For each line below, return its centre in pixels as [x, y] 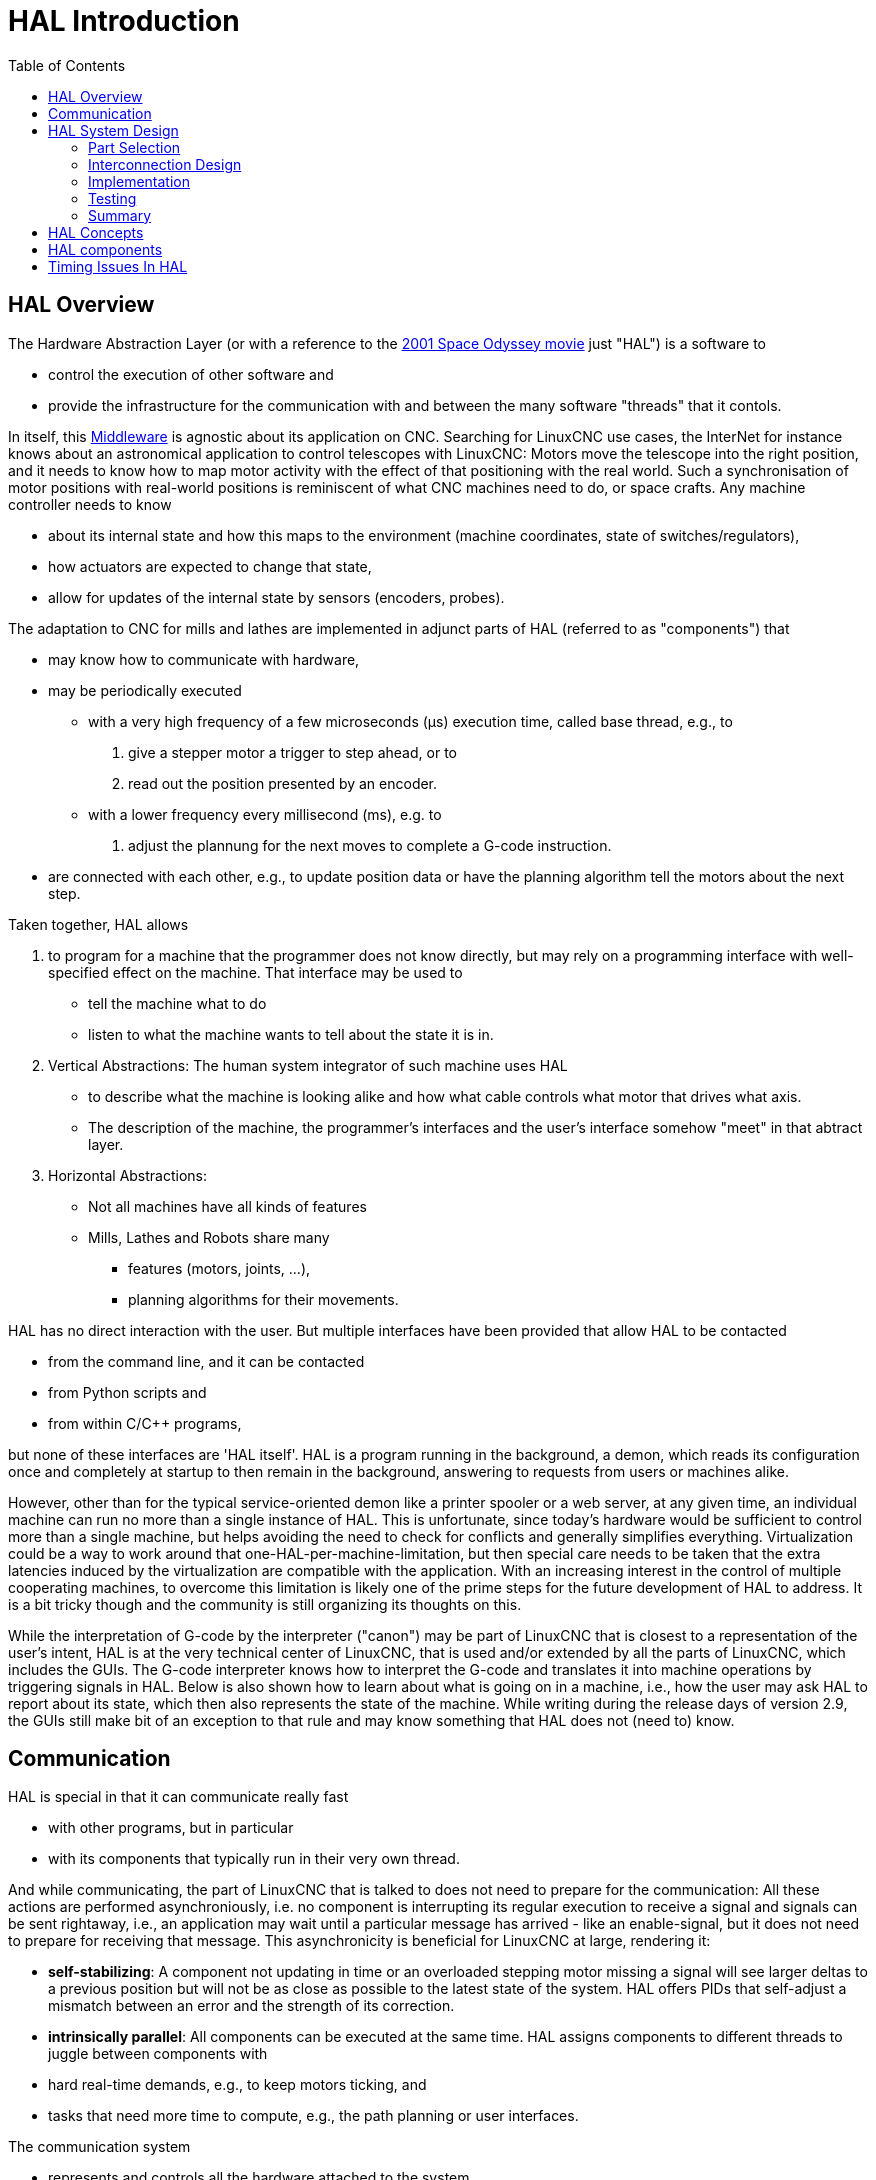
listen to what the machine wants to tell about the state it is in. [291, 1034]
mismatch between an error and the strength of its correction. [251, 2006]
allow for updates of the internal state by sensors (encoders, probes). [276, 597]
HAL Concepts [96, 232]
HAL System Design [113, 130]
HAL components [105, 249]
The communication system [99, 2147]
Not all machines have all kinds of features [227, 1206]
